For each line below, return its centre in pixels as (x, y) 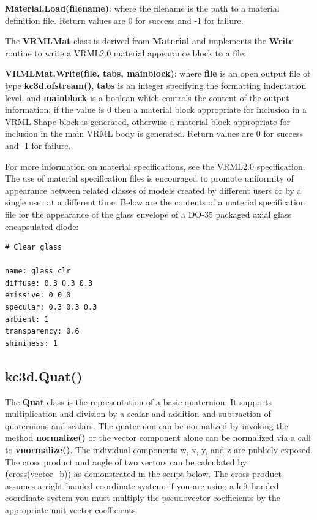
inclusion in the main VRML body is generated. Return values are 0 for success (154, 133)
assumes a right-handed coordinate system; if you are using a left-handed (142, 485)
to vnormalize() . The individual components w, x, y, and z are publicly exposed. (159, 450)
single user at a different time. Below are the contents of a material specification (155, 202)
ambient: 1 (27, 319)
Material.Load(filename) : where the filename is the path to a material (142, 8)
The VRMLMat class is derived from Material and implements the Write (149, 41)
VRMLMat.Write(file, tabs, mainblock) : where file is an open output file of (158, 73)
